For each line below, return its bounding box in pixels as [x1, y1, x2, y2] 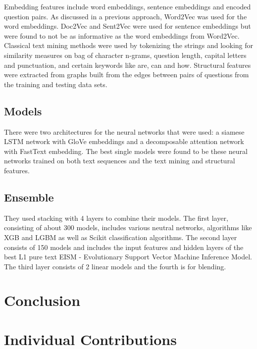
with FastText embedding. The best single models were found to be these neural [4, 146, 248, 156]
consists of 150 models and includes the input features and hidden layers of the [4, 242, 244, 252]
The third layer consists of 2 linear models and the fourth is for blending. [4, 261, 226, 271]
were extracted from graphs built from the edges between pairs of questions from [4, 69, 249, 80]
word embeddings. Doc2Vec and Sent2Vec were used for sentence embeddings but [4, 21, 251, 31]
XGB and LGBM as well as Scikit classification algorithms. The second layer [4, 232, 237, 242]
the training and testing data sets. [4, 79, 107, 89]
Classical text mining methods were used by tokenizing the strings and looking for [4, 40, 254, 50]
